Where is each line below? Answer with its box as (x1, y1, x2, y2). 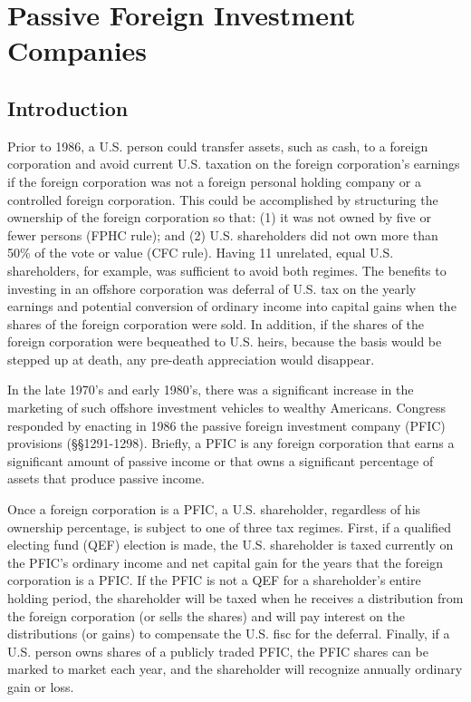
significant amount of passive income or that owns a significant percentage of (7, 451, 434, 470)
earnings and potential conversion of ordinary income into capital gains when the (7, 297, 457, 316)
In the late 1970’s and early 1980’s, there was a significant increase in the (7, 380, 414, 399)
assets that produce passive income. (7, 469, 205, 488)
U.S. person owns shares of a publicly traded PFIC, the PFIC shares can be (7, 641, 428, 660)
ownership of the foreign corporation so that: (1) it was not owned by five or (7, 208, 431, 227)
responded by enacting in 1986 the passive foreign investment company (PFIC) (7, 415, 446, 434)
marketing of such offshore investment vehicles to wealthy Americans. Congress (7, 398, 447, 417)
